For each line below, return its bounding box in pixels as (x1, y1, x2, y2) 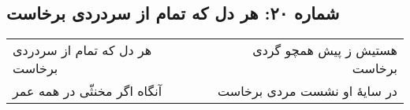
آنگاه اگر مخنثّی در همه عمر (13, 82, 162, 101)
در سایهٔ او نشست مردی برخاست (218, 82, 397, 101)
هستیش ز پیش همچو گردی (252, 41, 397, 60)
